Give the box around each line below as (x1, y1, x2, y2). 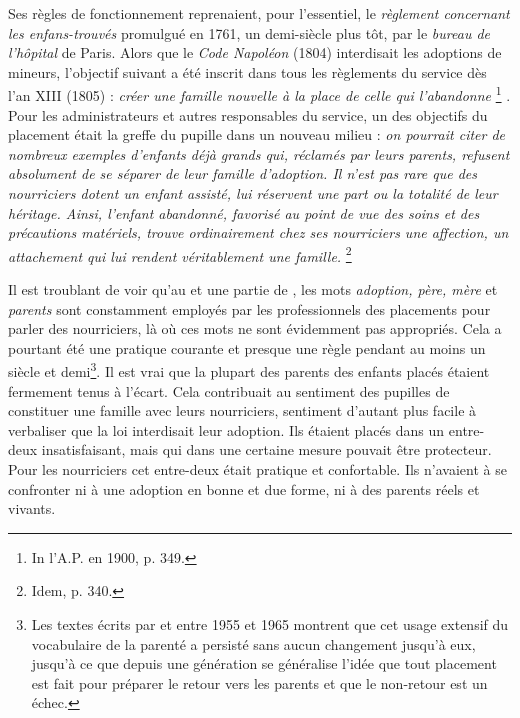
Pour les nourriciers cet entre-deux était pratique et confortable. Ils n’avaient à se (8, 459, 507, 480)
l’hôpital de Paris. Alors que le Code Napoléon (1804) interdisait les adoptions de (8, 42, 502, 63)
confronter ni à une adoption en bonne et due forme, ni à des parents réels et (8, 478, 480, 499)
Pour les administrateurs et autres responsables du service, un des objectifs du (8, 104, 488, 125)
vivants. (8, 498, 56, 519)
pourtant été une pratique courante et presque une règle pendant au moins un (8, 337, 486, 358)
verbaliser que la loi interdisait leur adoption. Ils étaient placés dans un (8, 419, 445, 440)
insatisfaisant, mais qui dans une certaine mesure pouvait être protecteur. (41, 439, 492, 460)
